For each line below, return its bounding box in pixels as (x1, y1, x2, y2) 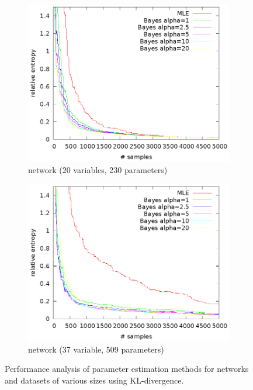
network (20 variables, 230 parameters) (28, 164, 168, 176)
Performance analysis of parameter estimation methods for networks (5, 363, 249, 375)
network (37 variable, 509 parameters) (28, 343, 164, 355)
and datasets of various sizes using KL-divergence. (5, 374, 184, 386)
